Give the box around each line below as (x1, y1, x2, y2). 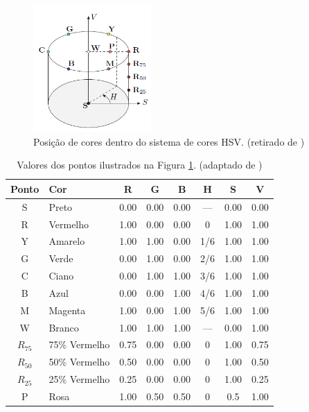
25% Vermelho (48, 372, 110, 386)
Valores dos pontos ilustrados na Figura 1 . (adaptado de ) (17, 157, 263, 172)
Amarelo (48, 234, 85, 248)
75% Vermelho (48, 337, 110, 352)
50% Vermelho (48, 354, 110, 369)
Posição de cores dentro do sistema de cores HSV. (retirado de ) (33, 134, 305, 148)
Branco (48, 320, 79, 334)
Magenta (48, 302, 86, 317)
